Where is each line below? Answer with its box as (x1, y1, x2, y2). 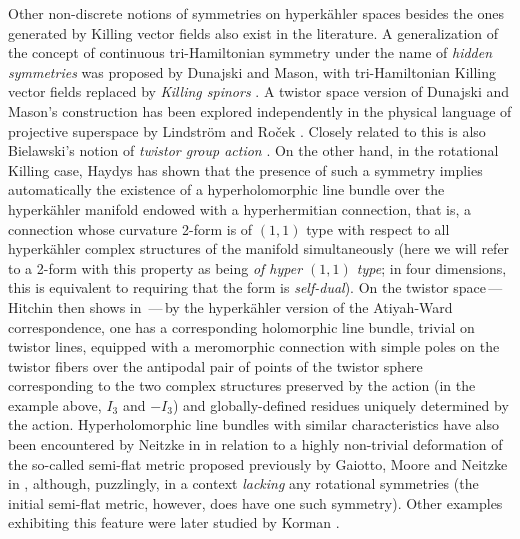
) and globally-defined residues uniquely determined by (172, 394, 509, 415)
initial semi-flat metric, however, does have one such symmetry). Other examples (8, 492, 503, 513)
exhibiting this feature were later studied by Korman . (8, 512, 340, 533)
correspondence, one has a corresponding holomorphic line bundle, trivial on (8, 316, 475, 337)
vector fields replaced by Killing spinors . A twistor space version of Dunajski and (8, 81, 510, 102)
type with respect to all (306, 218, 450, 239)
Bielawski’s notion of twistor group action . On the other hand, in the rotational (8, 140, 499, 161)
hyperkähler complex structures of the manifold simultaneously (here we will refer (8, 238, 510, 259)
